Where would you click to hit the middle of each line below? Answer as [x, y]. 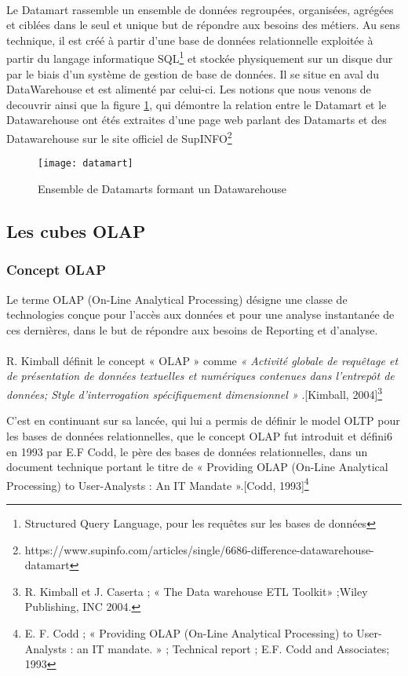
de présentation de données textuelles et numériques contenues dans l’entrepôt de [200, 376]
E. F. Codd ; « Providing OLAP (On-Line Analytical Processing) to [189, 632]
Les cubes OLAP [76, 230]
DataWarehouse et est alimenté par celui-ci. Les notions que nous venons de [189, 89]
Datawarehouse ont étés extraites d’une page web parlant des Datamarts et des [197, 120]
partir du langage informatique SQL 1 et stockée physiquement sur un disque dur [200, 57]
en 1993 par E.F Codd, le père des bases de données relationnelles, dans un [187, 451]
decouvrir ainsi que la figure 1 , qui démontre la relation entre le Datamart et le [197, 104]
